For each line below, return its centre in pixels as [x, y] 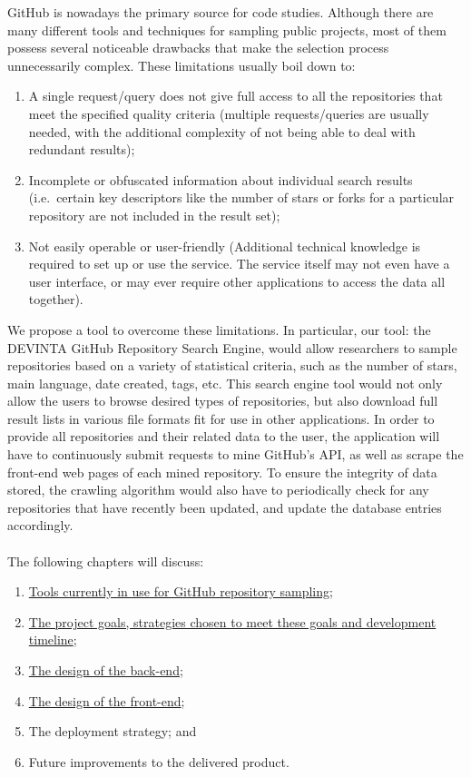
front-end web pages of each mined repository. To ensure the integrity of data [222, 472]
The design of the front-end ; [107, 700]
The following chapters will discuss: [106, 561]
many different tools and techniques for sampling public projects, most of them [227, 30]
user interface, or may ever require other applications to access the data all [237, 281]
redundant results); [82, 149]
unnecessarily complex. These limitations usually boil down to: [182, 65]
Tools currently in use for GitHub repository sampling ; [181, 591]
